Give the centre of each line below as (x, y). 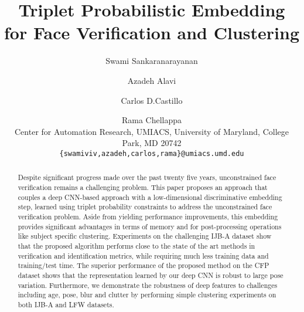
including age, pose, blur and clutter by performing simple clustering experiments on (147, 295)
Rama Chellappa (152, 120)
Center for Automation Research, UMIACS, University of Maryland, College (152, 131)
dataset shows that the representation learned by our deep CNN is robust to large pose (151, 275)
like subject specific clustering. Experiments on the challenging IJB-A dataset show (145, 236)
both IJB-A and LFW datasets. (66, 304)
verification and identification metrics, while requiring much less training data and (143, 255)
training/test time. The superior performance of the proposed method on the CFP (144, 265)
